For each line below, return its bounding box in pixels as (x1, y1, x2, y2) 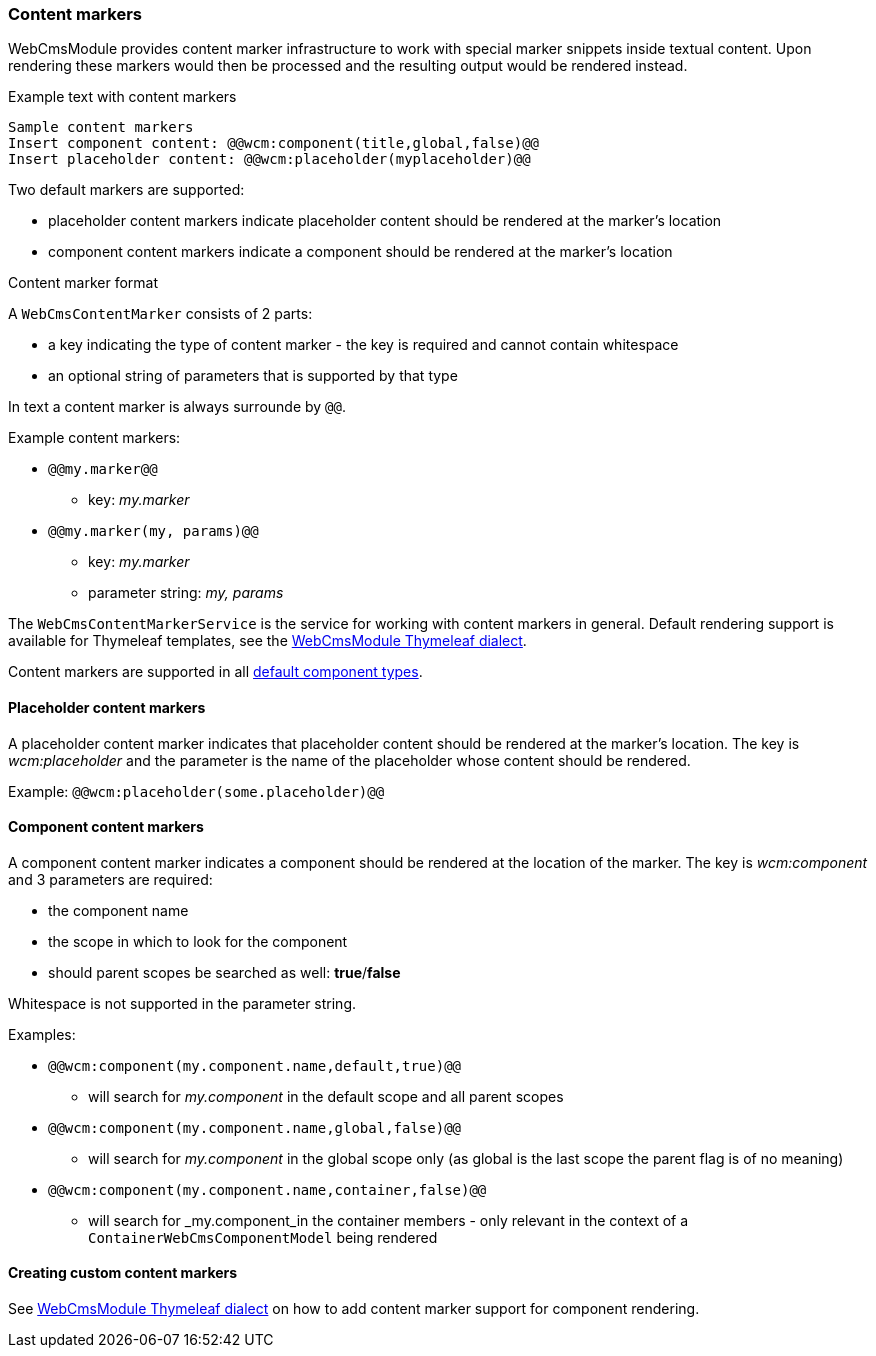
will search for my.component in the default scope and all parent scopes (88, 1087, 564, 1105)
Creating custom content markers (8, 1264, 238, 1282)
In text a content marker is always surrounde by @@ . (8, 398, 347, 416)
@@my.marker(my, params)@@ (48, 523, 259, 540)
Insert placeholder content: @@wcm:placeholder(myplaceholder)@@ (8, 151, 531, 168)
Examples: (8, 1025, 76, 1043)
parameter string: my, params (88, 584, 284, 602)
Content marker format (8, 274, 159, 292)
